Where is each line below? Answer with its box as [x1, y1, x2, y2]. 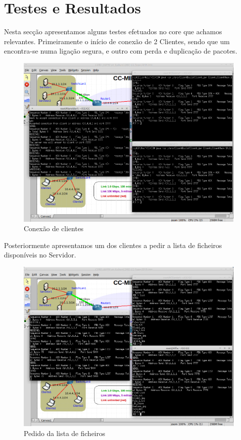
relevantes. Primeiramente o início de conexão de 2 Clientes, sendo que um [4, 36, 230, 46]
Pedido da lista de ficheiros [24, 428, 105, 438]
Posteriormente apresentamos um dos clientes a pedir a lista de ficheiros [4, 240, 222, 250]
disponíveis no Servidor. [4, 250, 76, 260]
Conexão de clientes [24, 223, 84, 234]
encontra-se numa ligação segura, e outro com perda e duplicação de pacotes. [4, 46, 238, 56]
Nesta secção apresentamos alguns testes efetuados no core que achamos [4, 26, 222, 37]
